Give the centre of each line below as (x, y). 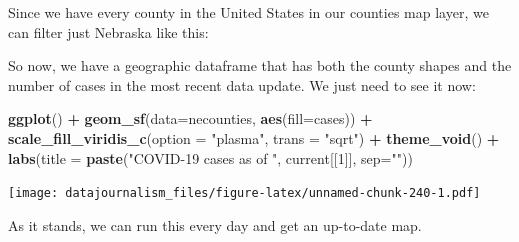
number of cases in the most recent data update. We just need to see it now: (242, 84)
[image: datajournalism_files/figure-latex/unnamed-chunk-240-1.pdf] (244, 193)
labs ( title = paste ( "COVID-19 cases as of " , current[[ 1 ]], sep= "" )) (210, 157)
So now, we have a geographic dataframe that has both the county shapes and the (260, 65)
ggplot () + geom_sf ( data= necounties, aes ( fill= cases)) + (190, 118)
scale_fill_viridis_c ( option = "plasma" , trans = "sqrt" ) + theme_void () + (254, 137)
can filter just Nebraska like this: (108, 31)
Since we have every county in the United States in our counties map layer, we (248, 12)
